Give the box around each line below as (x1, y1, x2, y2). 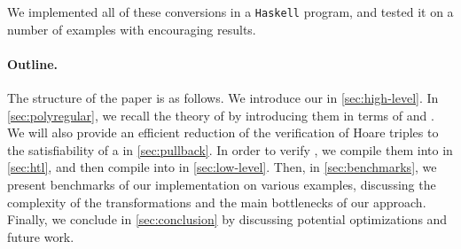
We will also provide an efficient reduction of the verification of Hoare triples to (7, 123, 439, 142)
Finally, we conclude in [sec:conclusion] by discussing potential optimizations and (7, 210, 448, 229)
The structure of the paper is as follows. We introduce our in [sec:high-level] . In (7, 89, 439, 107)
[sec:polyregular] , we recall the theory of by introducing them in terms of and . (7, 105, 434, 124)
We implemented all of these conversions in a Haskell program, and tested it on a (7, 3, 454, 20)
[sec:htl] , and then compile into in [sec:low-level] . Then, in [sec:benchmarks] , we (7, 158, 437, 176)
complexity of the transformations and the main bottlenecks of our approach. (7, 192, 426, 211)
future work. (7, 227, 74, 245)
